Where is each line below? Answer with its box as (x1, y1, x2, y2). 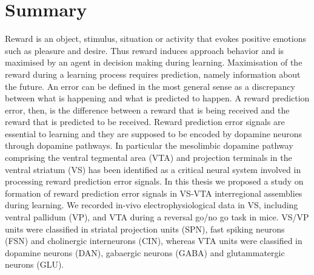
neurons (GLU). (5, 258, 64, 271)
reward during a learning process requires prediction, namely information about (5, 67, 301, 80)
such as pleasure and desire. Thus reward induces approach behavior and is (5, 44, 284, 56)
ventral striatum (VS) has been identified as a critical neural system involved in (5, 163, 301, 175)
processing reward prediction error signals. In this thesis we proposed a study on (5, 175, 304, 188)
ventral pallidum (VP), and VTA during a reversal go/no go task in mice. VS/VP (5, 211, 309, 223)
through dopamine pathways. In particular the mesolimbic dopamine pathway (5, 139, 293, 152)
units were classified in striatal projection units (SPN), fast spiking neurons (5, 222, 285, 235)
